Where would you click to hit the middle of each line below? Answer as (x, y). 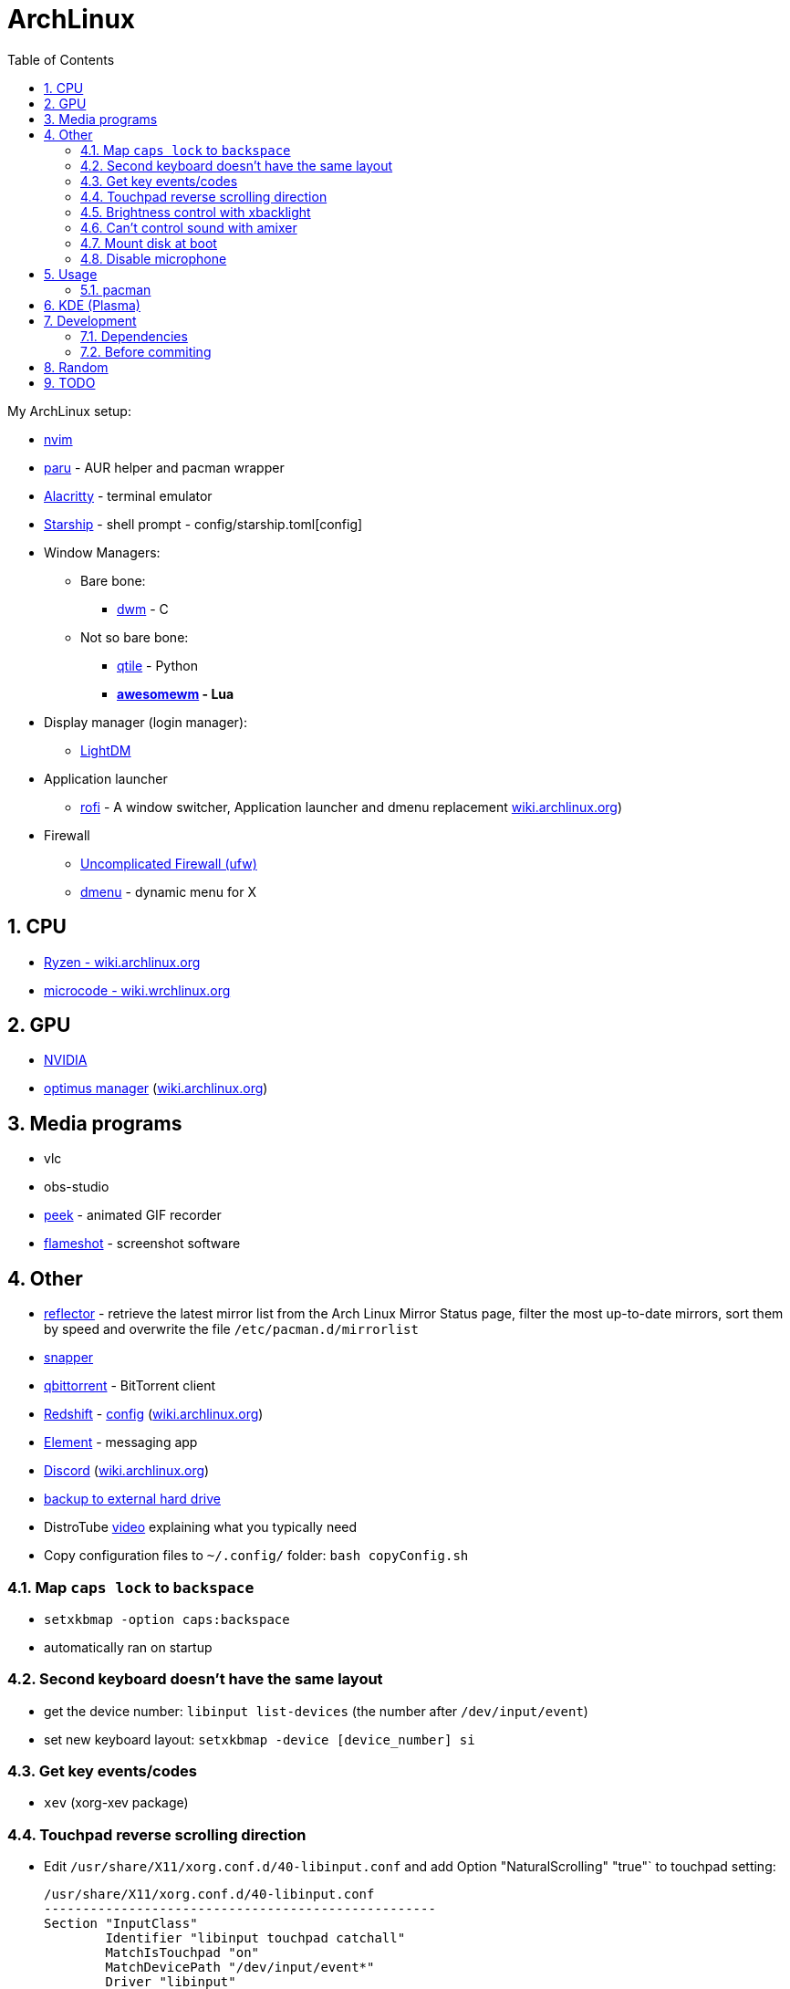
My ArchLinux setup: (69, 411)
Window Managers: (102, 552)
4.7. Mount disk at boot (149, 243)
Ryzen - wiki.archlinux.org (122, 962)
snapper (69, 1358)
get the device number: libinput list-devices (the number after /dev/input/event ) (316, 1711)
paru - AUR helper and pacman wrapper (164, 467)
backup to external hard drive (132, 1499)
